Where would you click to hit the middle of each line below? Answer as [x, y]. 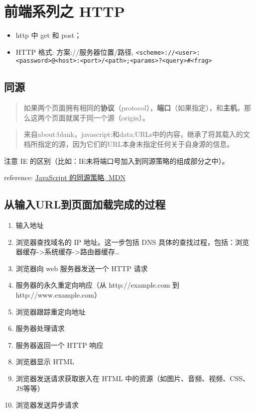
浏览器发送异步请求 [47, 405]
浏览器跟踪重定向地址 [51, 311]
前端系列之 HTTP [64, 11]
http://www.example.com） [58, 294]
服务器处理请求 [40, 328]
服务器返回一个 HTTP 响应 [60, 345]
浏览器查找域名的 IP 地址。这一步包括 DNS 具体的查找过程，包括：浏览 [132, 242]
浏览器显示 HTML [45, 361]
